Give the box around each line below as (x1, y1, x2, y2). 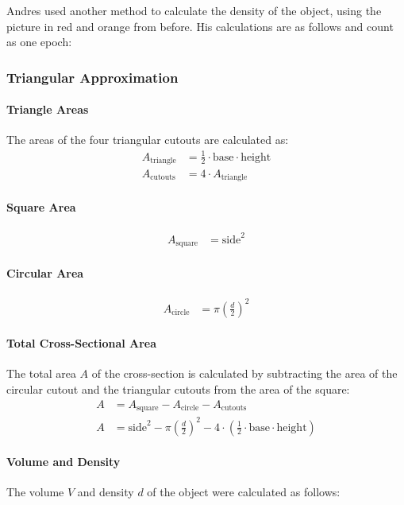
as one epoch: (6, 33, 72, 50)
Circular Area (6, 264, 84, 281)
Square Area (6, 199, 76, 216)
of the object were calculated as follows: (147, 484, 341, 500)
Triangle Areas (6, 101, 89, 118)
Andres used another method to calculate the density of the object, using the (6, 2, 382, 18)
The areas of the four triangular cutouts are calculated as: (6, 131, 289, 148)
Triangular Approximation (6, 67, 179, 87)
